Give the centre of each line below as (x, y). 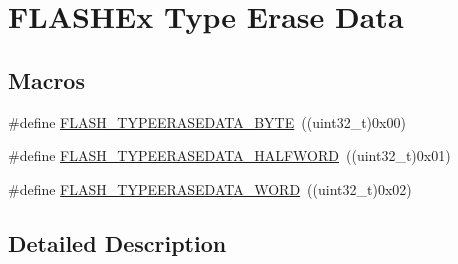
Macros (46, 79)
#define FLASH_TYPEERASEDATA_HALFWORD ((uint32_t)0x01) (229, 155)
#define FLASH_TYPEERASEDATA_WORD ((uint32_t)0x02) (210, 188)
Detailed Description (117, 242)
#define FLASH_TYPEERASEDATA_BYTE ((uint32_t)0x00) (207, 121)
